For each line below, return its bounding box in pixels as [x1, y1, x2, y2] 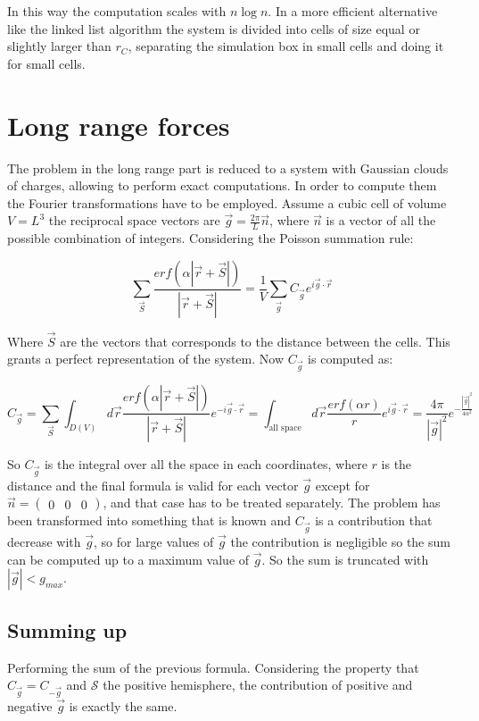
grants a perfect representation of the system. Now [7, 349, 284, 368]
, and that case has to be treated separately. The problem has [103, 493, 441, 512]
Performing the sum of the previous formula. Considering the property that [7, 658, 419, 676]
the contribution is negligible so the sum [230, 532, 450, 551]
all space [268, 423, 301, 433]
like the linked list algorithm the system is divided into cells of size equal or [7, 19, 420, 38]
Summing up [7, 616, 128, 643]
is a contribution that [315, 511, 433, 530]
